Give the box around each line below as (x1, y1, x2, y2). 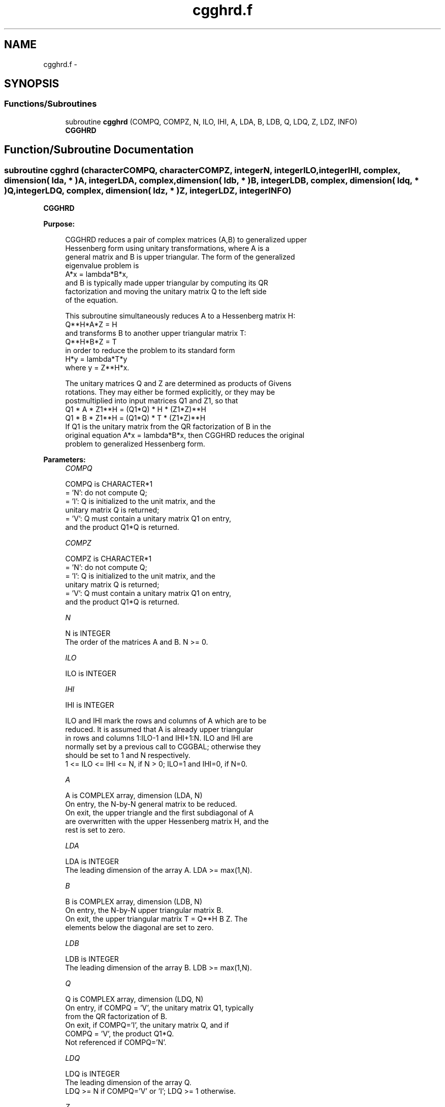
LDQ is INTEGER (65, 1069, 120, 1079)
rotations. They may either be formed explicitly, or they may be (65, 388, 275, 397)
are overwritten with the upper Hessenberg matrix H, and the (65, 817, 269, 826)
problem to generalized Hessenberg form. (65, 439, 205, 449)
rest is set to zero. (65, 826, 125, 835)
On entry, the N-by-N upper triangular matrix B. (65, 906, 224, 915)
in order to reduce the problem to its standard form (65, 346, 235, 355)
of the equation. (65, 296, 118, 305)
